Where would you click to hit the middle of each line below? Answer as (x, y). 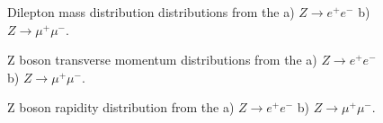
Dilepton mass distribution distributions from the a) (151, 12)
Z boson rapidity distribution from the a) (121, 107)
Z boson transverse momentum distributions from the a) (162, 60)
